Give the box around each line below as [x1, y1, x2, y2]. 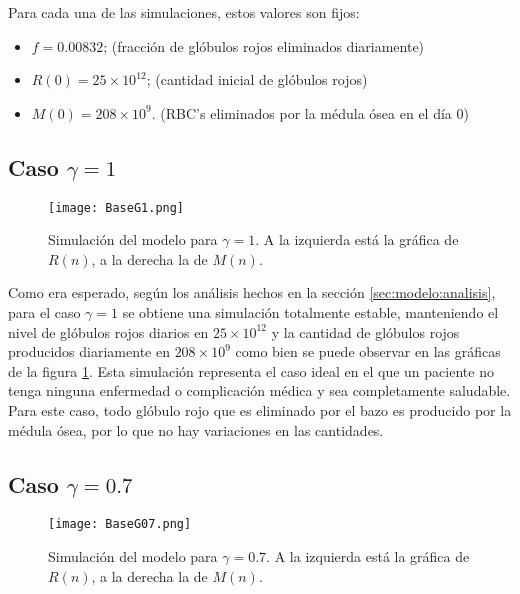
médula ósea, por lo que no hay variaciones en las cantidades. [8, 419, 384, 440]
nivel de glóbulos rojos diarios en [8, 321, 209, 342]
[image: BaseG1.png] [48, 200, 185, 215]
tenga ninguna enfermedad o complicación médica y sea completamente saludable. [8, 380, 511, 401]
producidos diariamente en [8, 341, 170, 362]
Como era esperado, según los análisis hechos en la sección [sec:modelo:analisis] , [8, 282, 496, 303]
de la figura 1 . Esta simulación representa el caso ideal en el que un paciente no [8, 360, 494, 381]
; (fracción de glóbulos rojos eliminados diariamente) [103, 35, 425, 56]
